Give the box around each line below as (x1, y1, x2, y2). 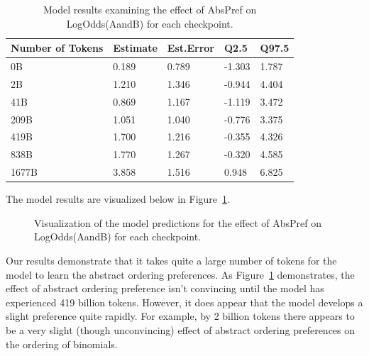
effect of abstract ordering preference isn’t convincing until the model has (6, 281, 324, 296)
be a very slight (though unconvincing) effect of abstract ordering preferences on (6, 322, 356, 337)
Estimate (113, 40, 158, 55)
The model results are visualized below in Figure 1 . (6, 191, 230, 206)
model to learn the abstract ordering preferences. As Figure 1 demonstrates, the (6, 267, 355, 282)
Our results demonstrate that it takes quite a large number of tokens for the (6, 252, 337, 267)
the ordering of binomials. (6, 336, 118, 351)
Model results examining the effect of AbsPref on (43, 2, 257, 16)
